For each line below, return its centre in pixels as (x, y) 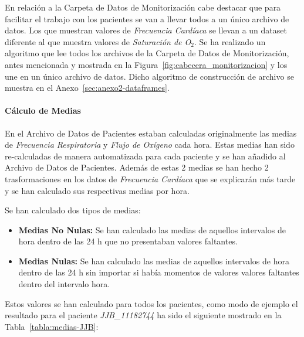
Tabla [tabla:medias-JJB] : (52, 326)
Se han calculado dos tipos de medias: (73, 210)
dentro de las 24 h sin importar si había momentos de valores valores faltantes (159, 272)
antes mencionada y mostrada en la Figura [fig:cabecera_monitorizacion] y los (146, 64)
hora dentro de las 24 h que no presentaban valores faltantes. (128, 241)
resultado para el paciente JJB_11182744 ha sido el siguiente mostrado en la (143, 315)
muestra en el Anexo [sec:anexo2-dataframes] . (87, 88)
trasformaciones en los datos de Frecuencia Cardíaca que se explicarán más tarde (150, 178)
